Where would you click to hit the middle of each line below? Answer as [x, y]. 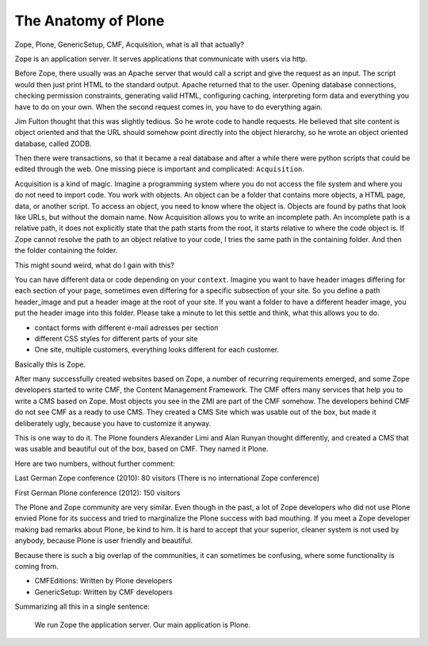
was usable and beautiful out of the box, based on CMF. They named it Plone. [141, 449]
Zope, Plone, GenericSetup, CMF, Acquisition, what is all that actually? [130, 44]
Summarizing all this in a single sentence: [82, 606]
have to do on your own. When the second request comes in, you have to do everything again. [169, 106]
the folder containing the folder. [66, 251]
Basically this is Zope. [50, 364]
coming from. [36, 566]
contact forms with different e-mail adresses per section [126, 327]
